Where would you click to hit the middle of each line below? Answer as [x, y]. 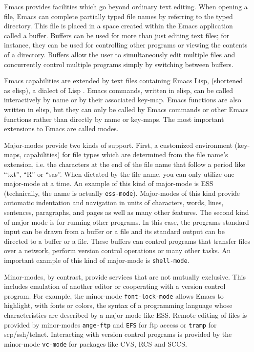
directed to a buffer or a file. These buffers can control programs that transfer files [127, 241]
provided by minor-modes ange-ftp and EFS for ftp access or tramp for [110, 324]
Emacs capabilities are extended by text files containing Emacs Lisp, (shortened [124, 81]
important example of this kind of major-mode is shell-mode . [97, 260]
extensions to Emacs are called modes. [61, 129]
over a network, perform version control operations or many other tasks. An [117, 250]
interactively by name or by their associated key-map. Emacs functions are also [123, 100]
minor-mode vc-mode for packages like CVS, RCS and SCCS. [95, 343]
